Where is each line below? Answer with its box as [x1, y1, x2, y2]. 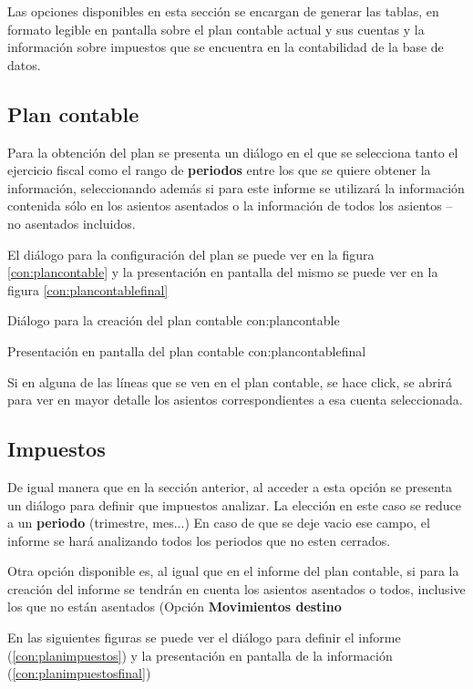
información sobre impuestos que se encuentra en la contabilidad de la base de [7, 37, 444, 57]
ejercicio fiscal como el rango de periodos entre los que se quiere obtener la [7, 160, 431, 180]
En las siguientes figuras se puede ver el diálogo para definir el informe [7, 628, 401, 647]
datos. [7, 55, 41, 74]
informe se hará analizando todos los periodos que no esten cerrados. [7, 530, 391, 550]
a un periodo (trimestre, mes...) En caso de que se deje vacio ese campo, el [7, 513, 430, 532]
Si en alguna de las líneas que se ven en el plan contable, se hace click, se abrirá [7, 372, 453, 391]
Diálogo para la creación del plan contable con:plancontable [7, 311, 340, 330]
